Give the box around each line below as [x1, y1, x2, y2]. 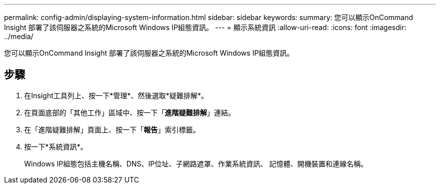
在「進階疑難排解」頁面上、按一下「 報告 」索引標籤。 [24, 125, 200, 134]
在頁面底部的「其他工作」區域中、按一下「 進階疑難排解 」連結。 [24, 108, 235, 117]
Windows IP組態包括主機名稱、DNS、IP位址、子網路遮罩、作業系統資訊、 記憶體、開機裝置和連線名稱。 [24, 159, 368, 168]
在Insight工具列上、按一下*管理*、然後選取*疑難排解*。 [24, 91, 208, 100]
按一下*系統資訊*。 [24, 142, 88, 151]
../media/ [4, 32, 34, 41]
